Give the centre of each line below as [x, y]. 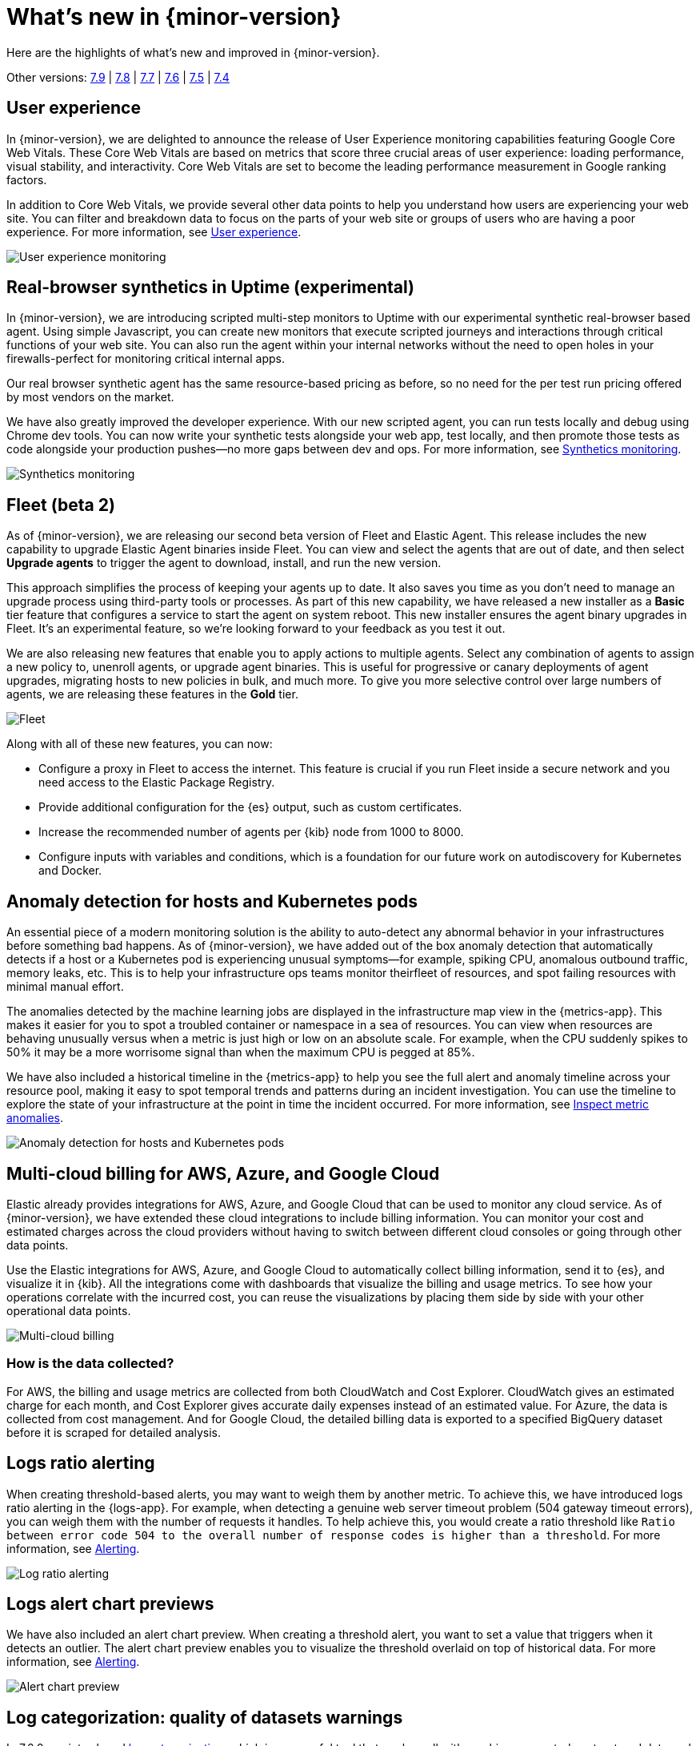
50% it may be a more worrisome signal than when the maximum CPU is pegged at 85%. [241, 1052]
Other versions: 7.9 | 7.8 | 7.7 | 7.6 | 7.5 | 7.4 [118, 77]
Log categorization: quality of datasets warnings [205, 1717]
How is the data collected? [90, 1364]
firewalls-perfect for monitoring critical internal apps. [146, 359]
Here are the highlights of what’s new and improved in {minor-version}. [193, 52]
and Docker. [70, 871]
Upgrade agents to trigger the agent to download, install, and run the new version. [224, 563]
